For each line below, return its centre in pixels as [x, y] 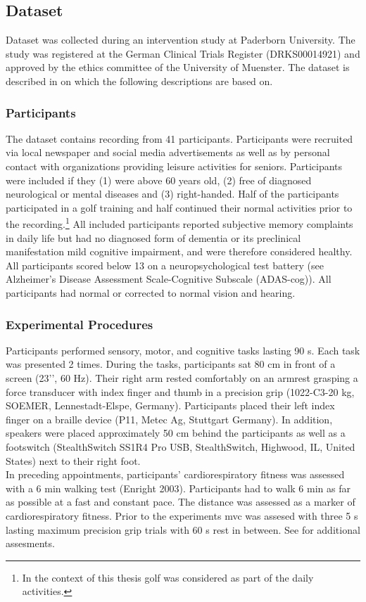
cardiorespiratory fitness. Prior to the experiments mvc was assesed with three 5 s [182, 515]
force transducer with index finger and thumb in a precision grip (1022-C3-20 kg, [180, 391]
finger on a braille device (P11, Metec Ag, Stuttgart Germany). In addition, [169, 419]
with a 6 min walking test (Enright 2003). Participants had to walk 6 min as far [178, 488]
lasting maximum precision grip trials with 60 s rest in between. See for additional [183, 529]
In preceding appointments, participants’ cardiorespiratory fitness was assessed [175, 474]
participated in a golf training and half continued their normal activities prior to [179, 207]
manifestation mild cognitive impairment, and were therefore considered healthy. [179, 251]
